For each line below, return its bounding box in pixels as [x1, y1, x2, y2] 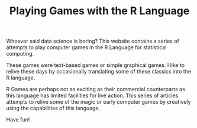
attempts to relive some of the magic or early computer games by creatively [6, 98, 191, 105]
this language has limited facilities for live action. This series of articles [6, 92, 179, 99]
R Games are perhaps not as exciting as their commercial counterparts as [6, 86, 185, 93]
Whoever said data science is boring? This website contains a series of [6, 37, 179, 45]
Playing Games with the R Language [9, 4, 190, 18]
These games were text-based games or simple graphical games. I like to [6, 62, 185, 69]
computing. [6, 50, 34, 57]
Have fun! [6, 116, 30, 123]
